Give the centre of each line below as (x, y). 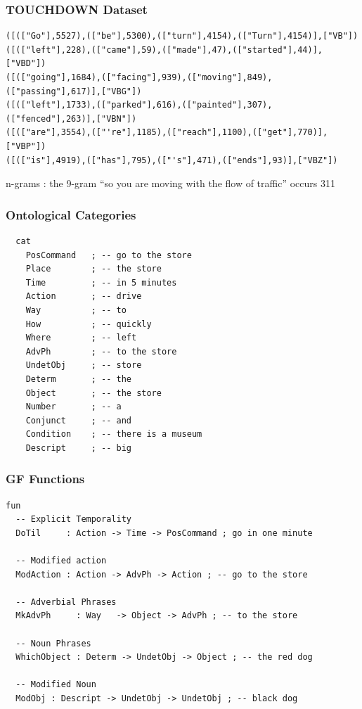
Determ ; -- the (78, 379)
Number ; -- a (73, 407)
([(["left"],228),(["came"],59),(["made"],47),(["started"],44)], (164, 50)
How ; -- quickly (89, 324)
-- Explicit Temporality (73, 519)
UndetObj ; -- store (84, 365)
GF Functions (45, 479)
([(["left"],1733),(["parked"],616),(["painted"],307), (139, 105)
